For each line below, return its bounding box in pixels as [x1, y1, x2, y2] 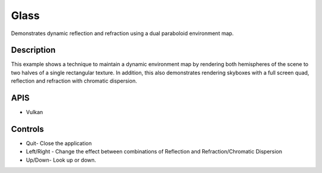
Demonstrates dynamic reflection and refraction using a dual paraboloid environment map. [11, 30, 234, 37]
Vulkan [26, 109, 44, 116]
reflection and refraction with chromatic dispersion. [11, 77, 137, 84]
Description [11, 45, 56, 55]
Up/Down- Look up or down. [26, 156, 97, 163]
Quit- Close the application [26, 140, 92, 147]
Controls [11, 124, 44, 134]
